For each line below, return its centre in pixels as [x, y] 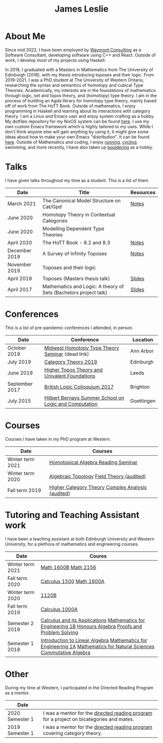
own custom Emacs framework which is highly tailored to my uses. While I [79, 126]
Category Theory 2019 [71, 362]
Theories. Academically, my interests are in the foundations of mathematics [81, 90]
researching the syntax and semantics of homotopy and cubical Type [74, 85]
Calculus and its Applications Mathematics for [93, 620]
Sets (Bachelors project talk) [75, 292]
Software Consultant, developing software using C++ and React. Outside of [81, 55]
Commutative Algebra [65, 652]
